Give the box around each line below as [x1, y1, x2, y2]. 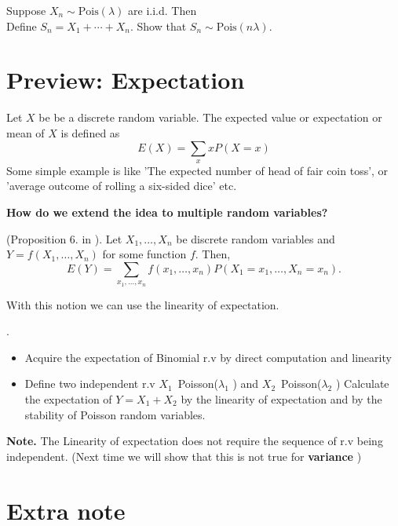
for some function [102, 246, 187, 262]
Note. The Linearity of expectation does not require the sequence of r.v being [6, 433, 383, 449]
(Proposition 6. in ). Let [6, 230, 122, 247]
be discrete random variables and [176, 230, 335, 247]
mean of [6, 124, 45, 141]
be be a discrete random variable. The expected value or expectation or [38, 109, 382, 126]
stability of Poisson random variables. [24, 406, 206, 422]
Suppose [6, 2, 46, 18]
